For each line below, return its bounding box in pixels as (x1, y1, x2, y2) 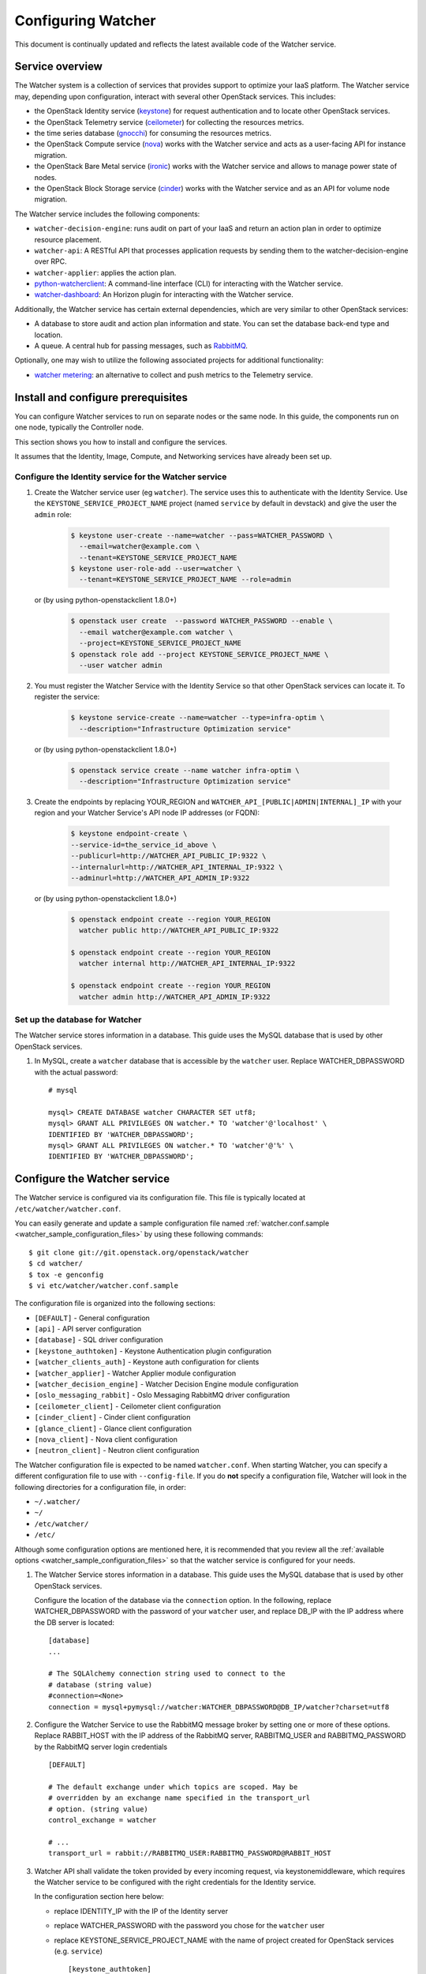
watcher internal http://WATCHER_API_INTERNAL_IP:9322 (79, 959, 296, 968)
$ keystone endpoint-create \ (70, 829, 188, 839)
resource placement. (34, 235, 102, 244)
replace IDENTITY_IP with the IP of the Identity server (54, 1906, 229, 1916)
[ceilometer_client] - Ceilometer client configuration (34, 1402, 221, 1411)
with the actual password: (34, 1067, 118, 1077)
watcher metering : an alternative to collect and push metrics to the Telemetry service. (34, 370, 313, 379)
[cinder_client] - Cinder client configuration (34, 1413, 191, 1422)
